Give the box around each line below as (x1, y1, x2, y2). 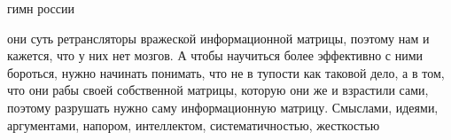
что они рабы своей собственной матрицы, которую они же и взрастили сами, (7, 81, 429, 99)
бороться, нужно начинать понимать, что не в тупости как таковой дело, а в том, (7, 63, 445, 82)
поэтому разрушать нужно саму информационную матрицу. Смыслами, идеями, (7, 97, 439, 116)
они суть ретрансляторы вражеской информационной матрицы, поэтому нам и (7, 28, 430, 47)
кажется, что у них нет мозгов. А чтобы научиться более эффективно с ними (7, 46, 424, 65)
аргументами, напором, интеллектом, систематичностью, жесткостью (7, 115, 380, 134)
